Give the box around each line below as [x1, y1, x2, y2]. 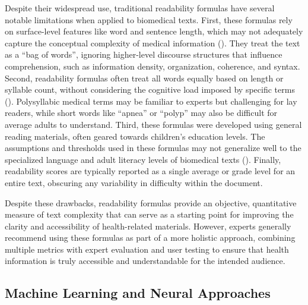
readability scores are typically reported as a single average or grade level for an [5, 165, 296, 177]
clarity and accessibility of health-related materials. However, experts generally [5, 219, 291, 232]
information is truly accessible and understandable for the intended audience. [5, 254, 285, 267]
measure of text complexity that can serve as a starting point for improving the [5, 208, 294, 221]
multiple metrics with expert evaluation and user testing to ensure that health [5, 243, 289, 255]
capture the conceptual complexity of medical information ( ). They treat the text [5, 36, 300, 49]
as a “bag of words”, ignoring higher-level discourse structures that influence [5, 48, 282, 61]
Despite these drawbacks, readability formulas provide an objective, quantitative [5, 196, 297, 209]
